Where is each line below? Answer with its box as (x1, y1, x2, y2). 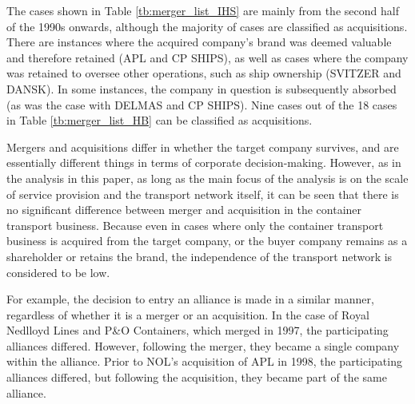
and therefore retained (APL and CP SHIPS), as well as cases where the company (6, 49, 409, 65)
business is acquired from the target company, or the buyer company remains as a (6, 232, 408, 249)
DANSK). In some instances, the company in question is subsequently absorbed (6, 80, 397, 97)
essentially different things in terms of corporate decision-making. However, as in (6, 154, 401, 171)
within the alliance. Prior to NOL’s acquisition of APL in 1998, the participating (6, 353, 402, 370)
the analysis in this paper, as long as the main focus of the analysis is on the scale (6, 169, 409, 186)
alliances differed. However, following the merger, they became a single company (6, 337, 400, 354)
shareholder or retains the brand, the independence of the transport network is (6, 248, 393, 264)
